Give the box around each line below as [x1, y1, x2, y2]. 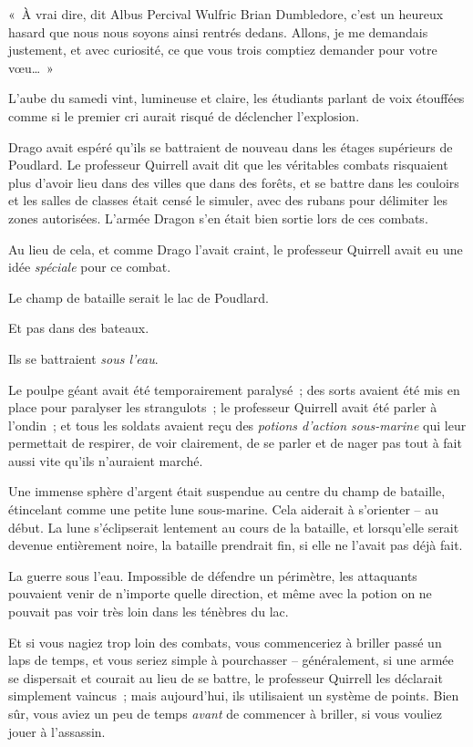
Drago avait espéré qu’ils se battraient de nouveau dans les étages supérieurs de [8, 137, 453, 156]
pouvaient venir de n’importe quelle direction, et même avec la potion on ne [8, 584, 432, 603]
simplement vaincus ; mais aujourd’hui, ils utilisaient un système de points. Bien [8, 686, 459, 705]
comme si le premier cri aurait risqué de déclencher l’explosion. [8, 106, 360, 125]
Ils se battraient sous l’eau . [8, 348, 159, 368]
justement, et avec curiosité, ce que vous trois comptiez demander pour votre [8, 40, 437, 59]
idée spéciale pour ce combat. [8, 257, 171, 276]
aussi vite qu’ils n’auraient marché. [8, 451, 203, 470]
